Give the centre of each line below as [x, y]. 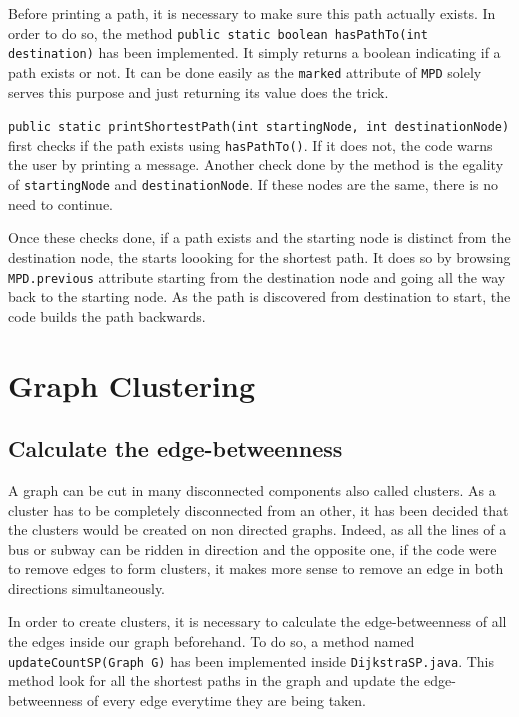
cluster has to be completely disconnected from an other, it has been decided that [258, 509]
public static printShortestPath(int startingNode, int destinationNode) [259, 127]
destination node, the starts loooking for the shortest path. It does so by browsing [259, 256]
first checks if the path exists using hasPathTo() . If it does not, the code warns [250, 144]
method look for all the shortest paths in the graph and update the [214, 680]
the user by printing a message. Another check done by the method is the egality [256, 164]
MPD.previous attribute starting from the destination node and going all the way [257, 276]
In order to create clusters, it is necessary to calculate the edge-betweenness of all [257, 621]
